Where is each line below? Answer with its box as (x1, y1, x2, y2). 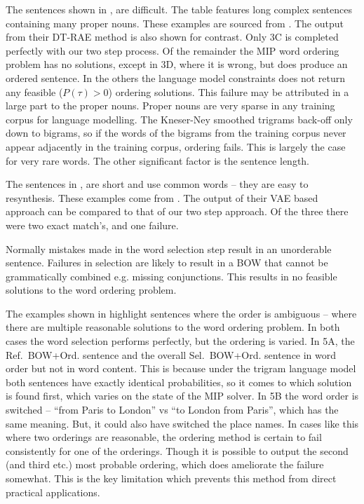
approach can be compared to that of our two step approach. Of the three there (6, 204, 349, 219)
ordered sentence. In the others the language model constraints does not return (6, 70, 345, 85)
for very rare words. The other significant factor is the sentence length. (6, 153, 310, 168)
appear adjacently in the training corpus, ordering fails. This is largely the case (6, 139, 346, 154)
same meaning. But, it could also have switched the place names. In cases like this (6, 416, 359, 430)
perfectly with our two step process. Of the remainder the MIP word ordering (6, 43, 339, 57)
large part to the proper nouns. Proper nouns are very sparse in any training (6, 98, 335, 113)
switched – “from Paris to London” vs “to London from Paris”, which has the (6, 402, 339, 417)
